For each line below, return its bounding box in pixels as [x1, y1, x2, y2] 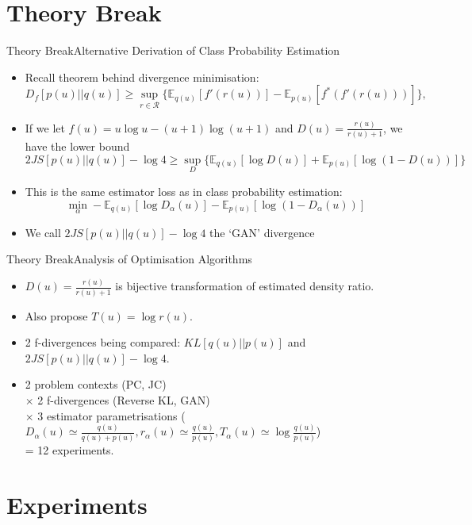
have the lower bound [25, 138, 130, 155]
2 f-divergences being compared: [25, 334, 181, 351]
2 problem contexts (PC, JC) [25, 376, 167, 393]
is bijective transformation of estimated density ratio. [115, 278, 374, 294]
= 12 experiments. [25, 441, 114, 458]
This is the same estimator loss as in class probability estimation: [25, 182, 343, 199]
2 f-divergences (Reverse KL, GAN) [37, 391, 210, 408]
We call [25, 224, 61, 240]
